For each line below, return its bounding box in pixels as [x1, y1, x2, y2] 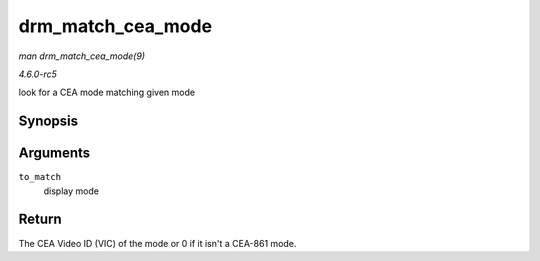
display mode [43, 185, 100, 197]
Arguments [18, 145, 91, 162]
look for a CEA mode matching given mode [18, 86, 195, 99]
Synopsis [18, 113, 79, 130]
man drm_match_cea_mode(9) [18, 50, 145, 62]
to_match [18, 171, 62, 183]
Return [18, 211, 62, 228]
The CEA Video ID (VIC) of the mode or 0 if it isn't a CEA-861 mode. [18, 237, 297, 249]
